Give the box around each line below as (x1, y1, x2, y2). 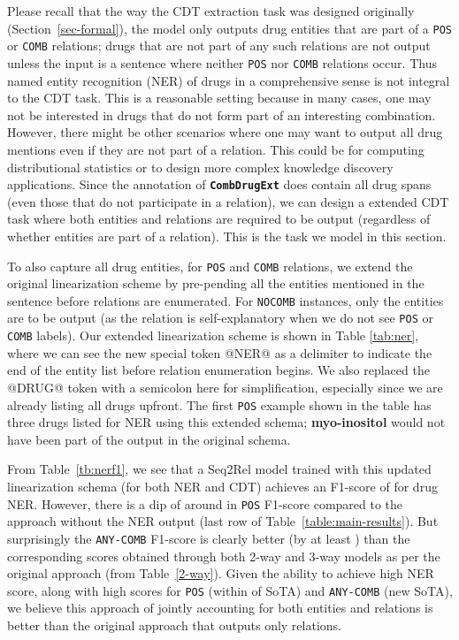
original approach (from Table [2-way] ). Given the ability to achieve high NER (7, 564, 434, 583)
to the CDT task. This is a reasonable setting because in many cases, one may (7, 88, 432, 107)
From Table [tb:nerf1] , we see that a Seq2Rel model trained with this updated (7, 460, 432, 478)
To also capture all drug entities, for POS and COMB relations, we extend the (7, 256, 413, 275)
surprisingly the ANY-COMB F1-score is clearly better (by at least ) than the (7, 529, 410, 547)
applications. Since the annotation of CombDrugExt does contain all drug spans (7, 175, 432, 194)
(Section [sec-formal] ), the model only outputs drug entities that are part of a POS (7, 19, 452, 37)
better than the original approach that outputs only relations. (7, 615, 341, 634)
